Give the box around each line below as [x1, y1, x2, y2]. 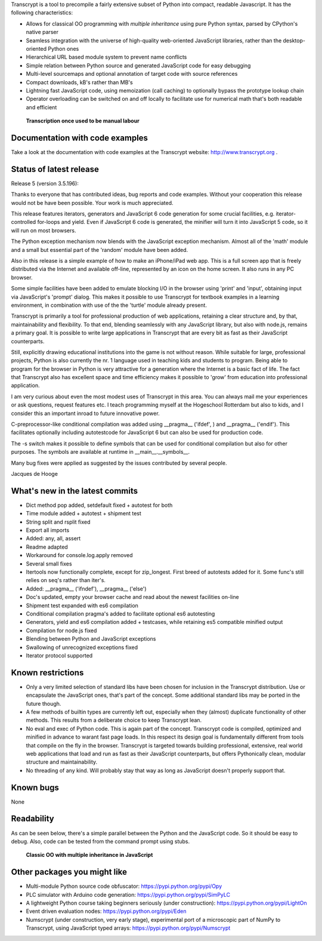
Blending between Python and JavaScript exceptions [26, 635, 156, 642]
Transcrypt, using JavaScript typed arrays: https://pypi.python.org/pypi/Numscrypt [26, 924, 231, 931]
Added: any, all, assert [26, 535, 81, 542]
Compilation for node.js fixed [26, 627, 97, 634]
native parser [26, 29, 59, 36]
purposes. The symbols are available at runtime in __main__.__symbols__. [11, 448, 190, 456]
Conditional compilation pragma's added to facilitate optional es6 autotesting [26, 610, 215, 617]
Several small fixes [26, 560, 72, 567]
